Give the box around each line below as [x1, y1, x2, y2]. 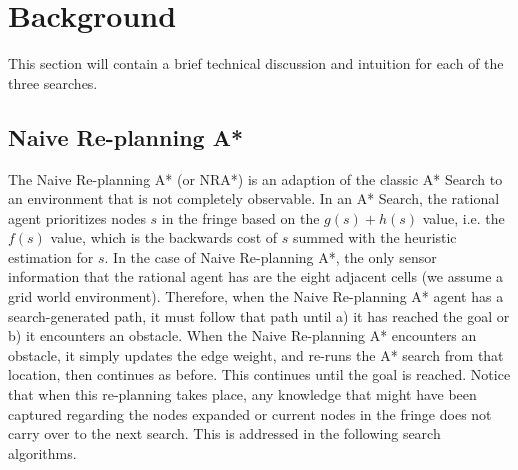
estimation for [8, 246, 94, 267]
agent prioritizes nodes [8, 207, 146, 228]
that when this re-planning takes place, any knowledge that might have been [8, 384, 477, 405]
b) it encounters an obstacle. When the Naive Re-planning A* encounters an [8, 325, 477, 346]
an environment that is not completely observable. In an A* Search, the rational [8, 188, 500, 209]
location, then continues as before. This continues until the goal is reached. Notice [8, 364, 511, 385]
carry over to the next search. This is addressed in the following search [8, 423, 441, 444]
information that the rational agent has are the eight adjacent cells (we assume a [8, 266, 504, 287]
